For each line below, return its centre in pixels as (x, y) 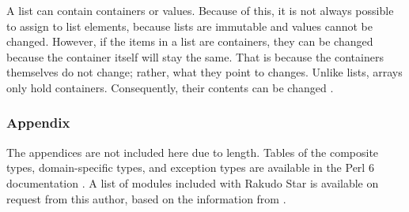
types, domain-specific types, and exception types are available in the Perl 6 (190, 167)
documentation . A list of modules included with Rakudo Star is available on (193, 182)
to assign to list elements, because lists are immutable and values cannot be (189, 26)
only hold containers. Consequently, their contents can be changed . (170, 87)
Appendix (38, 123)
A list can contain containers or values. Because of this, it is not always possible (200, 10)
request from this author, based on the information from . (146, 198)
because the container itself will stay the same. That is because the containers (195, 56)
